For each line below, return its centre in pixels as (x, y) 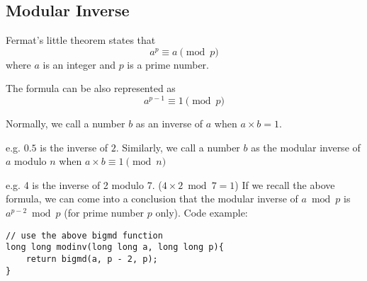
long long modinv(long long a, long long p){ (115, 247)
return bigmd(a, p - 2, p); (92, 259)
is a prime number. (168, 64)
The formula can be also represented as (91, 88)
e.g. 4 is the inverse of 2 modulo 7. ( (84, 184)
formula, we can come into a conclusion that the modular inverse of (152, 199)
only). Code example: (202, 213)
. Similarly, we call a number (178, 147)
